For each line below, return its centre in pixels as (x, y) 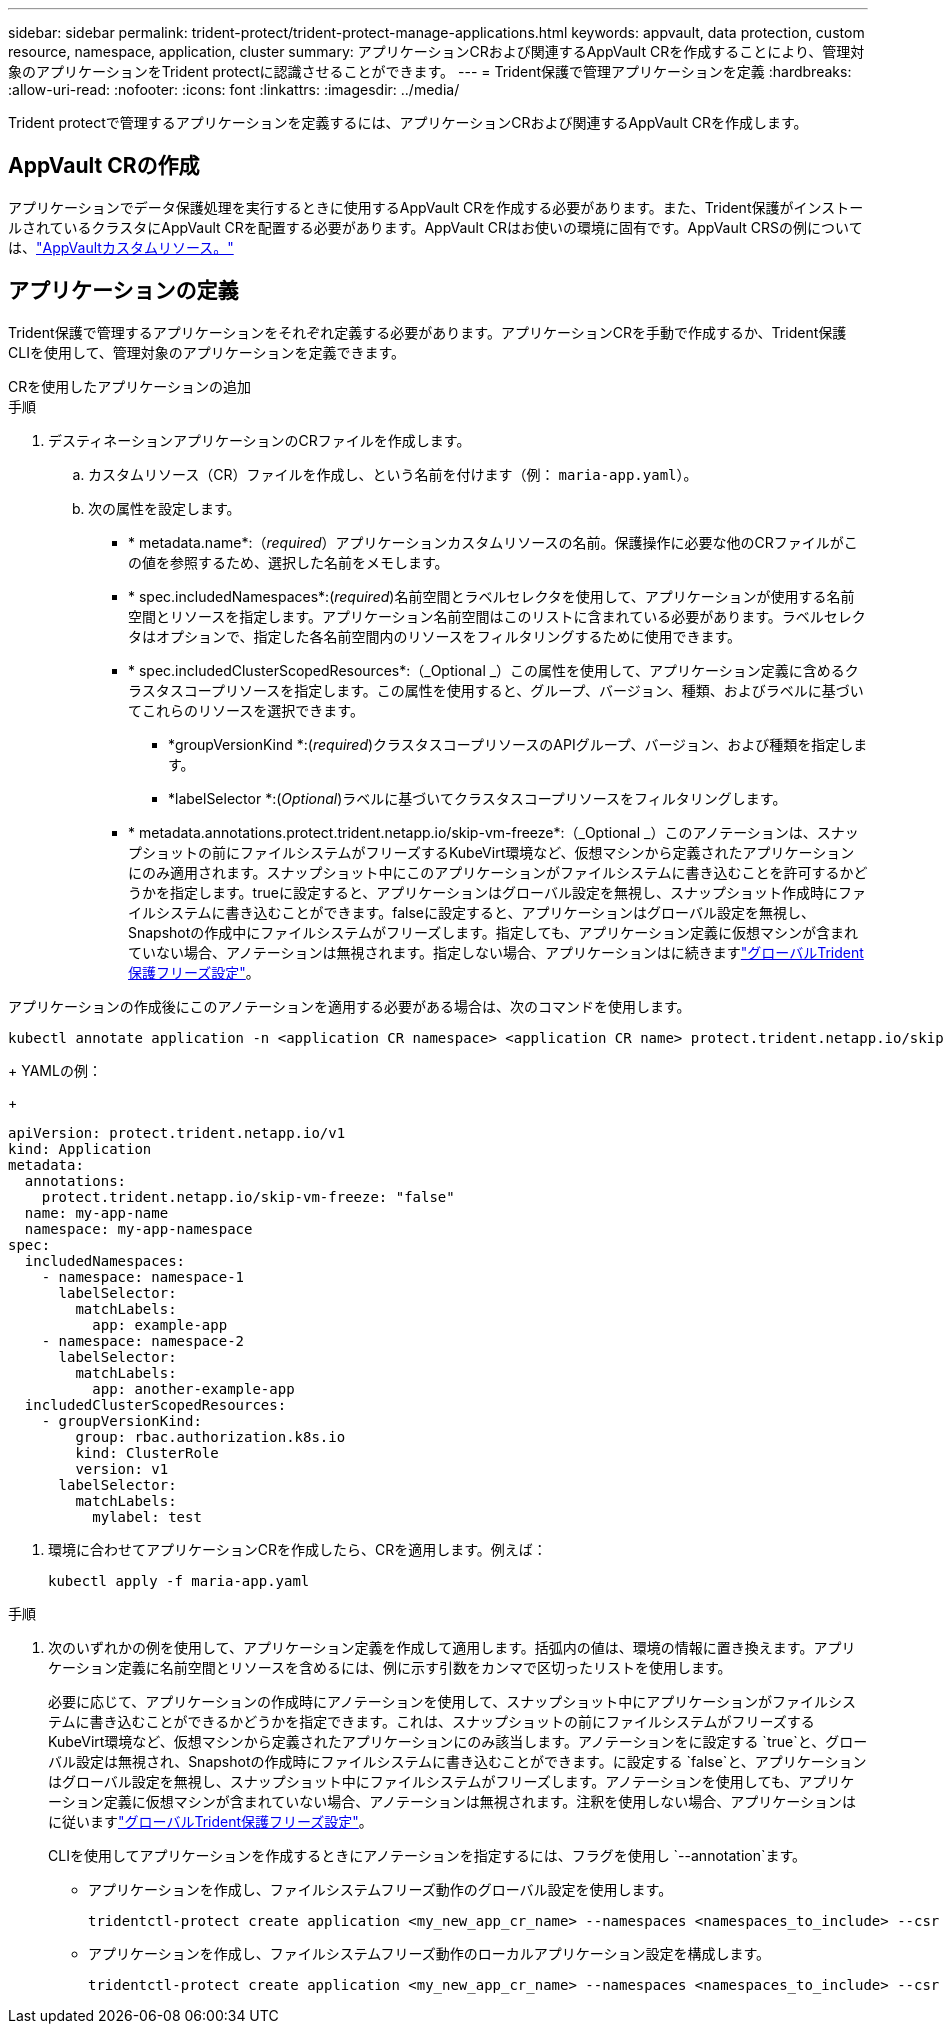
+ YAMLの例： (55, 1070)
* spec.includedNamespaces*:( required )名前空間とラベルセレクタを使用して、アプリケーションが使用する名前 (491, 596)
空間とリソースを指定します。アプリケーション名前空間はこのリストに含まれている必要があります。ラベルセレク (497, 616)
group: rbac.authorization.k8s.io (210, 1436)
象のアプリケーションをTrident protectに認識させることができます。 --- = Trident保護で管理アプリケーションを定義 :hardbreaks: (430, 71)
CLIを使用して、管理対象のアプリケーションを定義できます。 (207, 352)
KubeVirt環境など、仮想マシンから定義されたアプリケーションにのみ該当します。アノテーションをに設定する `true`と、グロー (458, 1741)
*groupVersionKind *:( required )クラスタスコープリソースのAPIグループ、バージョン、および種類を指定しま (518, 744)
